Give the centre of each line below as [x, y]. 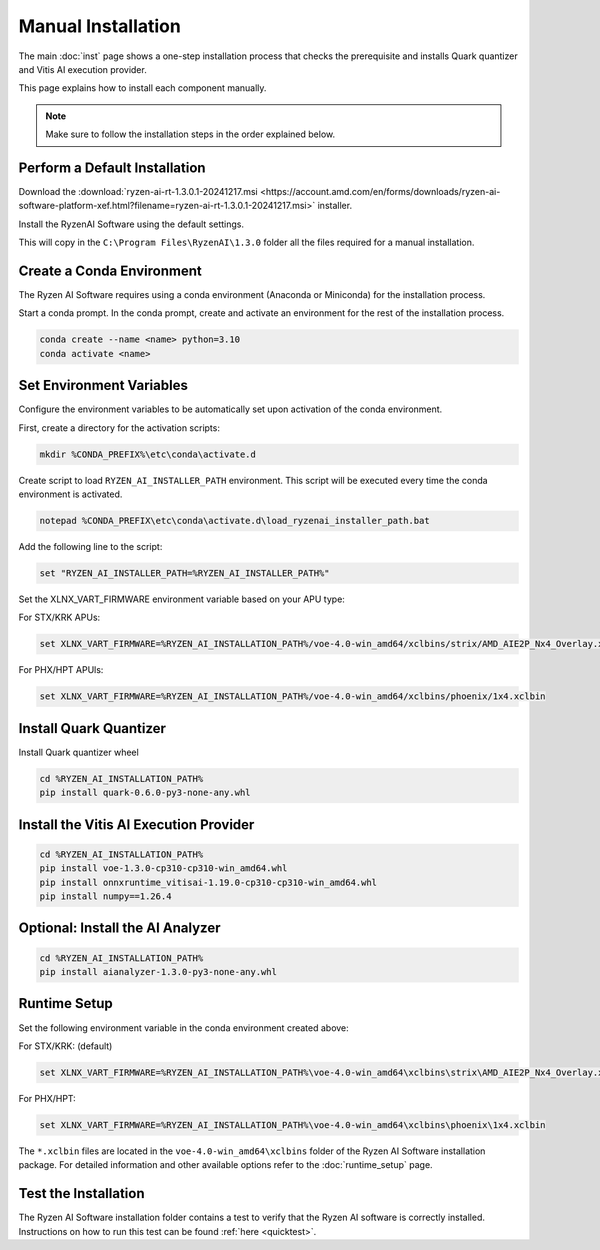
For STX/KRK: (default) [65, 1046]
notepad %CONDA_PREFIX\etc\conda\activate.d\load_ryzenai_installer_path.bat [234, 521]
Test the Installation [81, 1193]
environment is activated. [70, 494]
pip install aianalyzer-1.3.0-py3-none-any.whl [158, 972]
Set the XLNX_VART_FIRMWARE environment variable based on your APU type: [181, 599]
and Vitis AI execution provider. [82, 69]
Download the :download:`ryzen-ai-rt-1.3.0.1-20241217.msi [138, 192]
